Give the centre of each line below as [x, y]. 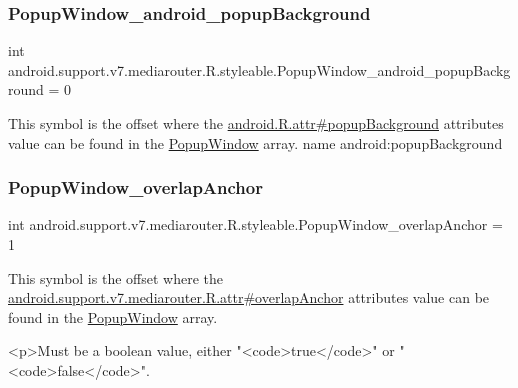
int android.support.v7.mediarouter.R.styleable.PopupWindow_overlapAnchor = [255, 224]
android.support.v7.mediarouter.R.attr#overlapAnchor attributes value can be [249, 297]
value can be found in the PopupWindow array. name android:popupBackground [255, 142]
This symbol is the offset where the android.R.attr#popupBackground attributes [256, 123]
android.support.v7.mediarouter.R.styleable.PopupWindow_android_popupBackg [259, 69]
